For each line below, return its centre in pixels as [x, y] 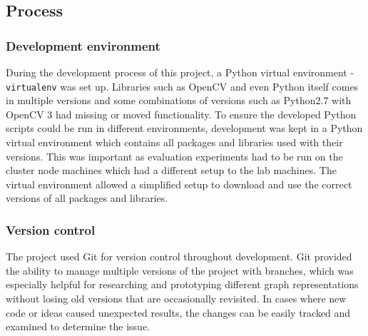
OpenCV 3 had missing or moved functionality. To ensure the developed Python [181, 114]
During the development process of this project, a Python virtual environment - [180, 72]
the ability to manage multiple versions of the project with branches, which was [180, 270]
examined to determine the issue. [78, 326]
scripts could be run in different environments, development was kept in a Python [184, 128]
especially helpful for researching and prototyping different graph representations [182, 284]
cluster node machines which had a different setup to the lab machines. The [171, 170]
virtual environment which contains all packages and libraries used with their [174, 142]
